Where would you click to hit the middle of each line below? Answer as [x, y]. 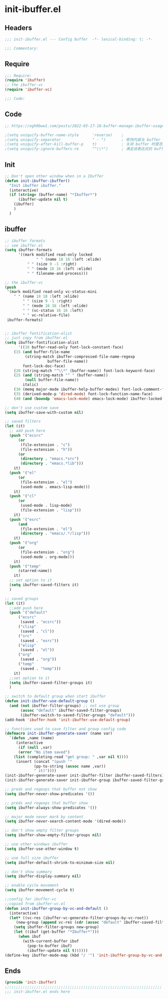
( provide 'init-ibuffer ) [31, 982]
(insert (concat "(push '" [44, 761]
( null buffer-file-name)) [52, 380]
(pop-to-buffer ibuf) [49, 946]
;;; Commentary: [22, 48]
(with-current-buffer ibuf [51, 941]
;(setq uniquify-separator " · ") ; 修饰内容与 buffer [83, 140]
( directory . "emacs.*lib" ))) [52, 464]
